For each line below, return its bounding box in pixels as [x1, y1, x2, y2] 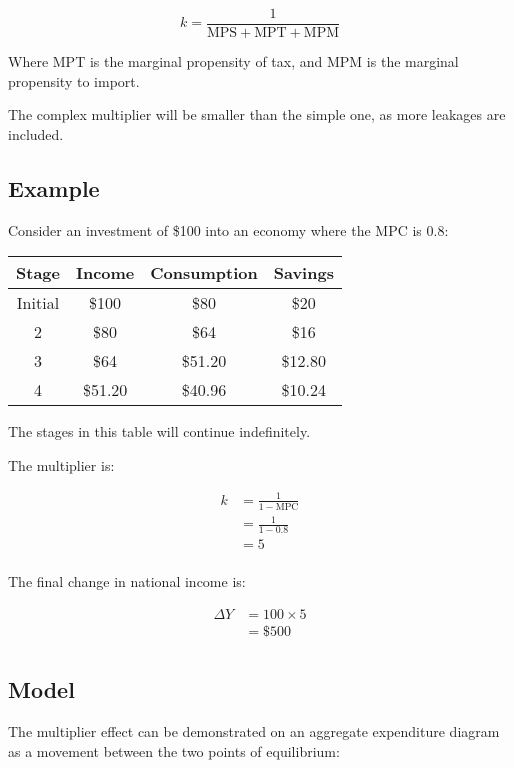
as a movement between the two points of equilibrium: [8, 740, 340, 761]
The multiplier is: [8, 454, 115, 475]
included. [8, 123, 64, 144]
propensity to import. [8, 70, 140, 91]
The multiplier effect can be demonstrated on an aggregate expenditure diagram [8, 721, 500, 742]
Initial [16, 291, 60, 315]
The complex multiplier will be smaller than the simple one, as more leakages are [8, 104, 506, 125]
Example [8, 172, 100, 203]
